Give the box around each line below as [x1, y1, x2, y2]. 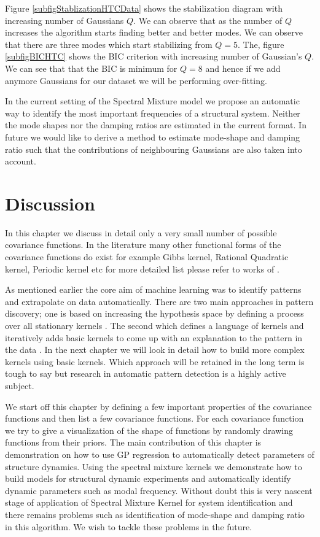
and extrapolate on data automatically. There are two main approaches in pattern [5, 295, 314, 307]
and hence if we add [205, 61, 281, 74]
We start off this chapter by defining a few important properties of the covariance [5, 400, 312, 412]
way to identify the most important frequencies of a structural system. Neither [5, 106, 300, 119]
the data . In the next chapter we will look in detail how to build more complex [5, 343, 305, 356]
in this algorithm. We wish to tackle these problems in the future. [5, 520, 252, 533]
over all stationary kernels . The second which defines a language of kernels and [5, 319, 304, 331]
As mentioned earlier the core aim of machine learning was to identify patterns [5, 283, 302, 296]
